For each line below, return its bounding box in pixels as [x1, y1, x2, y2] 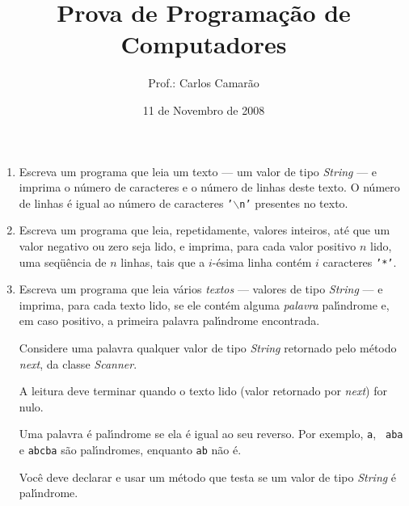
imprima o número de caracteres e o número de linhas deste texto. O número [19, 179, 400, 196]
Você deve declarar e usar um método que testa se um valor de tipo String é [19, 468, 397, 485]
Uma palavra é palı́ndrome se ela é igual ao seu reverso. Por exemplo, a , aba [19, 425, 403, 442]
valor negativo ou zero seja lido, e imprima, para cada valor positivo [19, 237, 356, 254]
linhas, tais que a [120, 253, 205, 270]
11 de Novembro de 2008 [142, 101, 265, 118]
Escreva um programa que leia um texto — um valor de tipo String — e [19, 162, 377, 179]
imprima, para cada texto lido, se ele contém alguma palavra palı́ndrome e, [19, 296, 390, 313]
